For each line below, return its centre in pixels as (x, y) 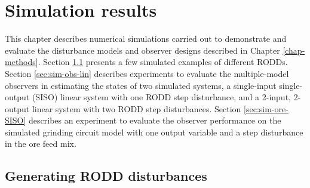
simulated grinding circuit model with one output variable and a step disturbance (154, 132)
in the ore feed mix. (41, 144)
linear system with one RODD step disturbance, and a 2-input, (175, 97)
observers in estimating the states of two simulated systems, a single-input (141, 85)
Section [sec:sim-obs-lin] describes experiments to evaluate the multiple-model (147, 73)
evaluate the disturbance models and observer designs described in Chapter (142, 50)
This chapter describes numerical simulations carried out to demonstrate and (146, 38)
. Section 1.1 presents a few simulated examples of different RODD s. (163, 62)
